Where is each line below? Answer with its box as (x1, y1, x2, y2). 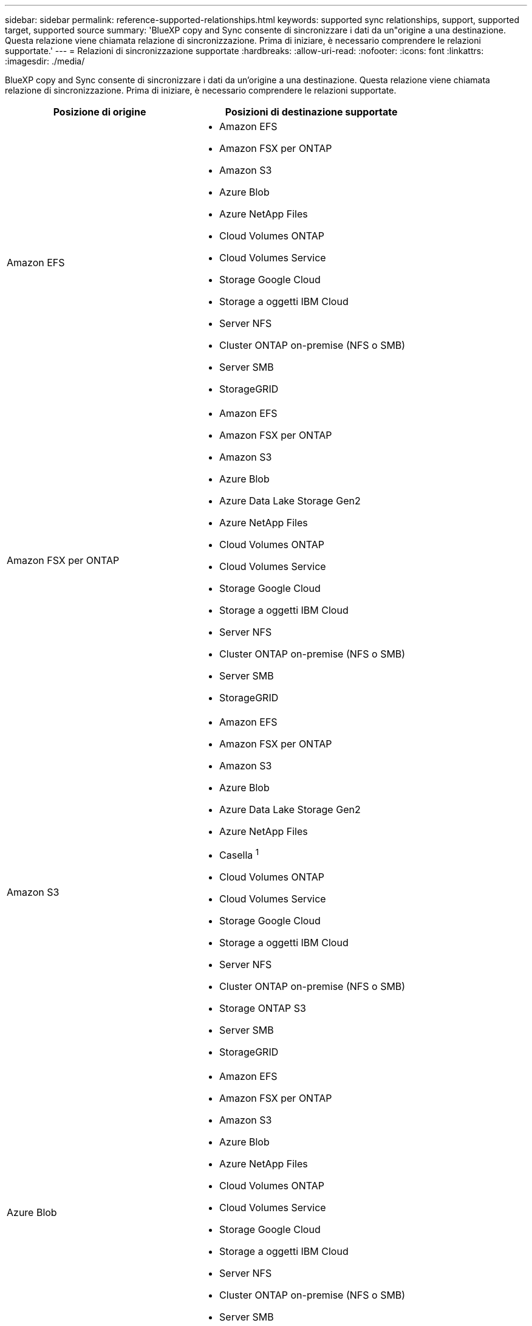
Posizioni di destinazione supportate (225, 106, 398, 118)
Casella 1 (219, 847, 259, 862)
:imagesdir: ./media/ (5, 56, 85, 66)
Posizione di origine (53, 106, 146, 118)
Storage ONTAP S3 (219, 1002, 306, 1015)
